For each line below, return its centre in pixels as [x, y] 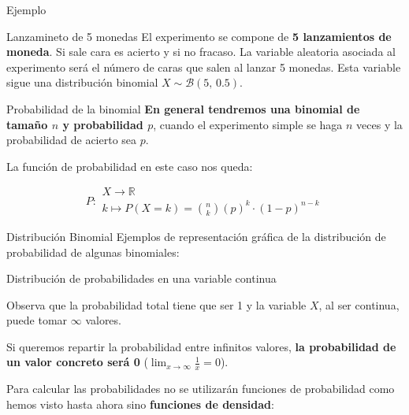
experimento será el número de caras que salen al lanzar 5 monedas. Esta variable [204, 67]
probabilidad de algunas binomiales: [93, 252]
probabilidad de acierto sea [72, 140]
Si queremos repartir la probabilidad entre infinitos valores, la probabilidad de [201, 346]
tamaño [27, 124]
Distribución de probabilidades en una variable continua [141, 278]
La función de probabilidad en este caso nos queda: [130, 166]
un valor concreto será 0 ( [77, 362]
